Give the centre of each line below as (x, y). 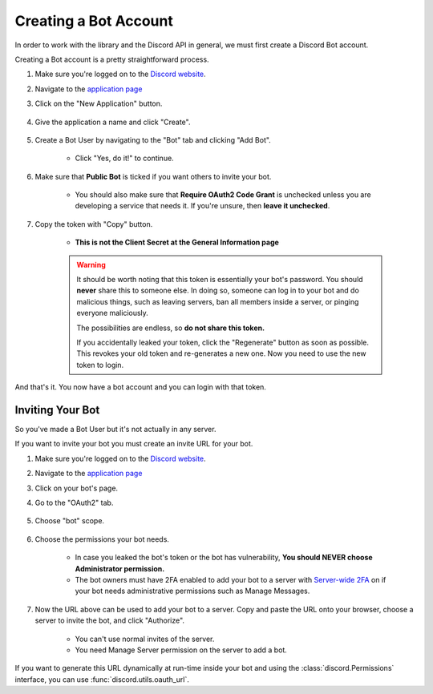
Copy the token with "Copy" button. (94, 224)
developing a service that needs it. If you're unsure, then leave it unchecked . (202, 206)
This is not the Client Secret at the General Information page (177, 242)
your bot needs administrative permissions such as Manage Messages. (192, 591)
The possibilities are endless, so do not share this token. (170, 328)
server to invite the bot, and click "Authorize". (109, 620)
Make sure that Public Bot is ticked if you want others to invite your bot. (153, 176)
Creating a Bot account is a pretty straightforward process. (112, 59)
